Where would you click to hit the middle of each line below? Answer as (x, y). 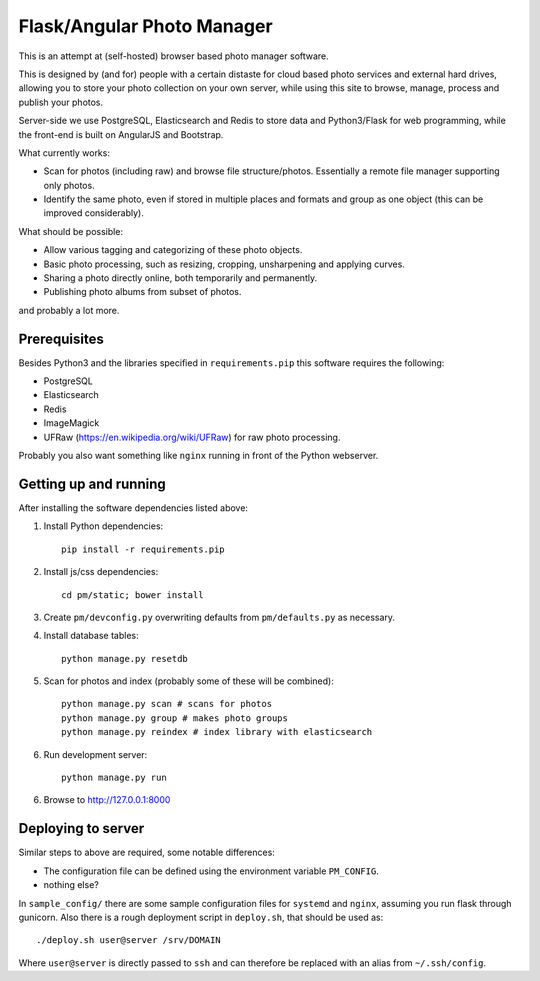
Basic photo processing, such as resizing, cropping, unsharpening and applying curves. (224, 264)
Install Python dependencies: (103, 526)
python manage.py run (114, 778)
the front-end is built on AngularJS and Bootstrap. (121, 134)
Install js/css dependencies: (101, 572)
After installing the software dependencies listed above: (133, 507)
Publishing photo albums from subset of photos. (142, 292)
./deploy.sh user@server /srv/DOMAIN (129, 940)
